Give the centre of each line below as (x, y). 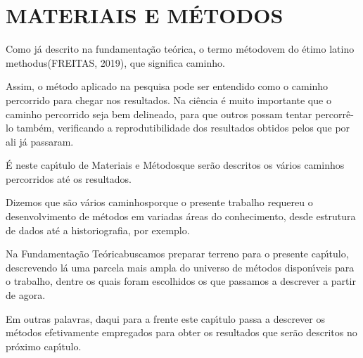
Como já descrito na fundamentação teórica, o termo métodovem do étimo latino (180, 49)
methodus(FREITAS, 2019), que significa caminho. (115, 62)
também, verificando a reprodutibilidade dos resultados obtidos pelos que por (183, 128)
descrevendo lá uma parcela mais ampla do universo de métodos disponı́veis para (180, 267)
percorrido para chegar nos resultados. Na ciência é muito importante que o (168, 100)
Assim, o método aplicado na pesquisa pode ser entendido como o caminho (167, 86)
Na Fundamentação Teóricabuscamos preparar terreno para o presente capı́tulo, (177, 254)
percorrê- (334, 114)
